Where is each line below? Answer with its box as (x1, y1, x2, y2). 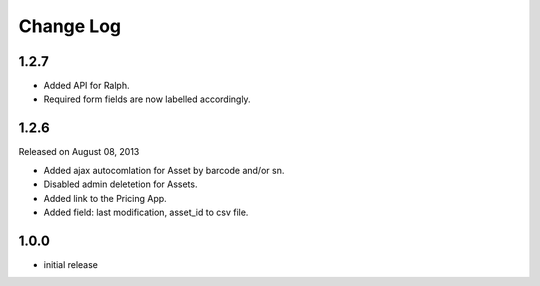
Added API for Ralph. (43, 80, 130, 92)
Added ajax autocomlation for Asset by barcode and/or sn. (43, 164, 285, 176)
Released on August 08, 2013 (18, 146, 140, 158)
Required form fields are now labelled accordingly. (43, 93, 251, 105)
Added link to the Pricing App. (43, 192, 167, 204)
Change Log (18, 15, 122, 37)
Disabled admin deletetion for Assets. (43, 178, 198, 190)
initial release (43, 258, 99, 270)
